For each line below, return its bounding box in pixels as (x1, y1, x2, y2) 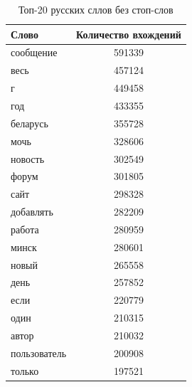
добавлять (11, 204, 53, 219)
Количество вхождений (76, 26, 181, 41)
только (11, 363, 39, 378)
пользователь (11, 345, 67, 360)
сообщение (11, 45, 58, 60)
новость (11, 151, 45, 166)
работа (11, 221, 39, 236)
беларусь (11, 115, 48, 130)
